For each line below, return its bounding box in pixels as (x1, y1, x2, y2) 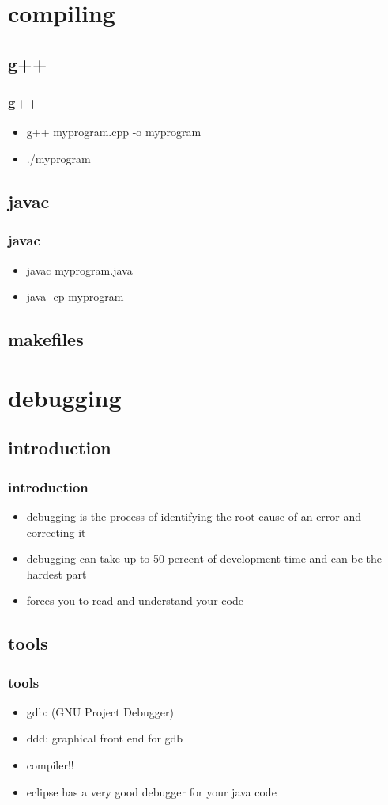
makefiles (8, 327, 84, 351)
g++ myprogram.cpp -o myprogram (26, 123, 202, 140)
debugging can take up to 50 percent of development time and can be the (26, 550, 382, 567)
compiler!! (26, 757, 74, 773)
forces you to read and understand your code (26, 592, 243, 609)
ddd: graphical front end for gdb (26, 730, 183, 746)
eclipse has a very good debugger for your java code (26, 783, 277, 799)
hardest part (26, 565, 87, 582)
